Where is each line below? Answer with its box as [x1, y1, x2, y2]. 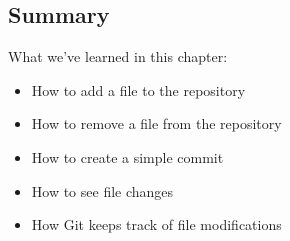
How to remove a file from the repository [31, 113, 282, 134]
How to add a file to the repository [31, 79, 246, 100]
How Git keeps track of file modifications [31, 214, 282, 235]
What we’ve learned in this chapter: [8, 46, 228, 67]
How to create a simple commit [31, 146, 224, 167]
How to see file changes [31, 180, 174, 201]
